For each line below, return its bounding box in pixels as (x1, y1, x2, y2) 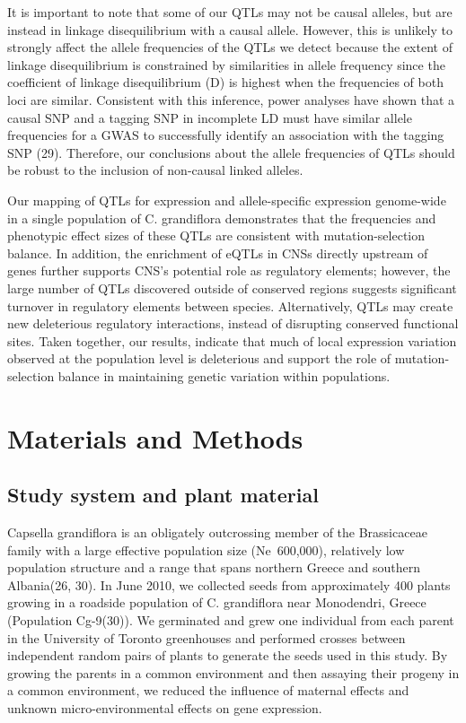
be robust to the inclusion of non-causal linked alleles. (7, 161, 303, 179)
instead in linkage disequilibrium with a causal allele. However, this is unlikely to (7, 20, 453, 39)
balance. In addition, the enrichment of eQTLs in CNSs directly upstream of (7, 243, 428, 262)
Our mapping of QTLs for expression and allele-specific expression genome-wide (7, 190, 446, 209)
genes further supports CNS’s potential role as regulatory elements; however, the (7, 261, 451, 280)
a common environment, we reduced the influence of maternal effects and (7, 681, 409, 700)
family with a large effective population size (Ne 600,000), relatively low (7, 540, 405, 559)
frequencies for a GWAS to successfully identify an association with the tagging (7, 126, 444, 144)
